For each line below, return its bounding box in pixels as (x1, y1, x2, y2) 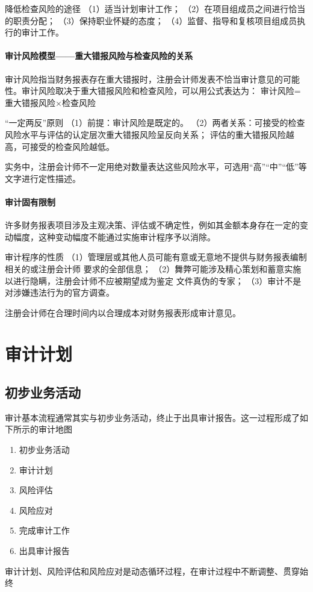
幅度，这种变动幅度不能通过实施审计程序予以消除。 (13, 230, 215, 243)
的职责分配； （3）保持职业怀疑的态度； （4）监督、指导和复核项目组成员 (5, 14, 297, 26)
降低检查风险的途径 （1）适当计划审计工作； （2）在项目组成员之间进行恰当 (5, 2, 306, 14)
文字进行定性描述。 (5, 172, 81, 184)
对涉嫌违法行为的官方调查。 (5, 286, 114, 299)
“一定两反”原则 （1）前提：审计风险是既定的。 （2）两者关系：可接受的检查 (5, 116, 305, 129)
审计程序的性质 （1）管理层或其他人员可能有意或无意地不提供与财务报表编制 (5, 251, 307, 263)
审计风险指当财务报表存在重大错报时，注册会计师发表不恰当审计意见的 (5, 72, 283, 85)
